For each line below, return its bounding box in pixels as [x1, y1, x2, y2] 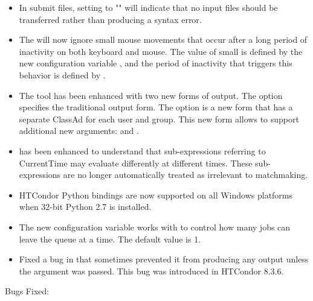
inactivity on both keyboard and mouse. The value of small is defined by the [19, 45, 303, 57]
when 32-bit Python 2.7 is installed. [19, 200, 152, 213]
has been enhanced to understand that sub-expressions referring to [19, 144, 266, 157]
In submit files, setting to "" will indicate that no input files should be [19, 1, 278, 13]
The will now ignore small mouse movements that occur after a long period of [19, 33, 308, 46]
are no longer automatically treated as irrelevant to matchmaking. [63, 168, 308, 181]
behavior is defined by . [19, 68, 106, 81]
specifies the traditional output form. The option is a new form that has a [19, 101, 293, 113]
